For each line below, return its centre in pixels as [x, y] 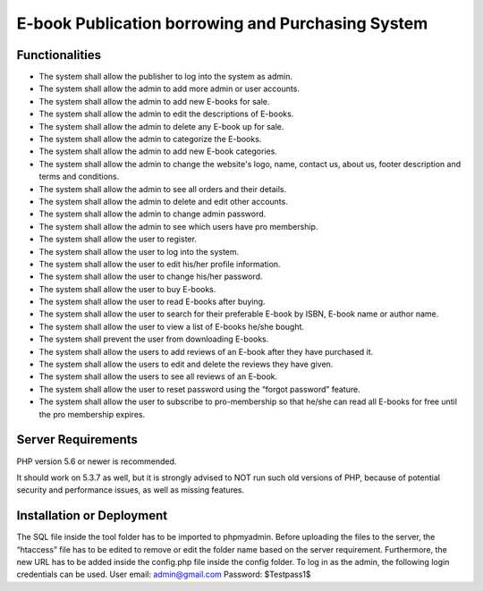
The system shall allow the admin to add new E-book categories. [158, 151]
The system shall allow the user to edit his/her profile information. [160, 264]
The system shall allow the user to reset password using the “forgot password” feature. [200, 389]
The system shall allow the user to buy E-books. [127, 289]
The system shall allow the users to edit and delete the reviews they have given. [186, 364]
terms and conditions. [79, 177]
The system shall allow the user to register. [118, 239]
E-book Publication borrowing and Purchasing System [222, 23]
